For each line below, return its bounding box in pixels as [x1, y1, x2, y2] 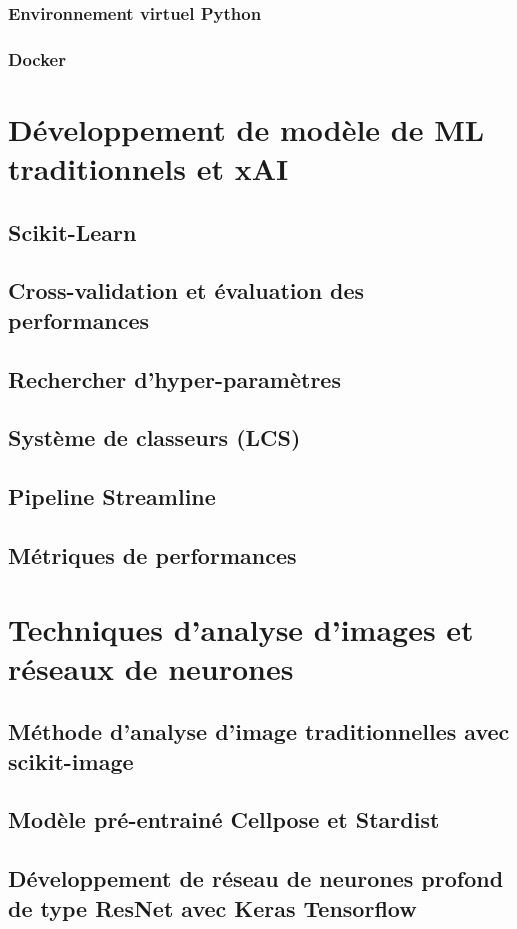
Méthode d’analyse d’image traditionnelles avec [8, 716, 510, 747]
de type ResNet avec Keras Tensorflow [8, 892, 417, 923]
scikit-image [8, 745, 134, 776]
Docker [8, 46, 66, 71]
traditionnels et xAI [8, 148, 289, 189]
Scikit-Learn [8, 216, 137, 247]
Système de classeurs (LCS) [8, 422, 301, 453]
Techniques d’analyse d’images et [8, 608, 474, 649]
